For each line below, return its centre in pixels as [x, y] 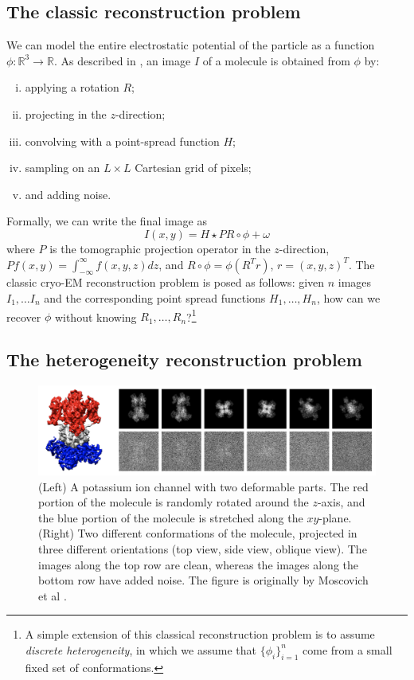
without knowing [96, 317]
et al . [53, 595]
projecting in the [66, 113]
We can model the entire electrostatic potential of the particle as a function [191, 45]
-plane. [335, 517]
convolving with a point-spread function [122, 141]
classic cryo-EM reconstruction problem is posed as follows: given [166, 282]
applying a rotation [72, 87]
